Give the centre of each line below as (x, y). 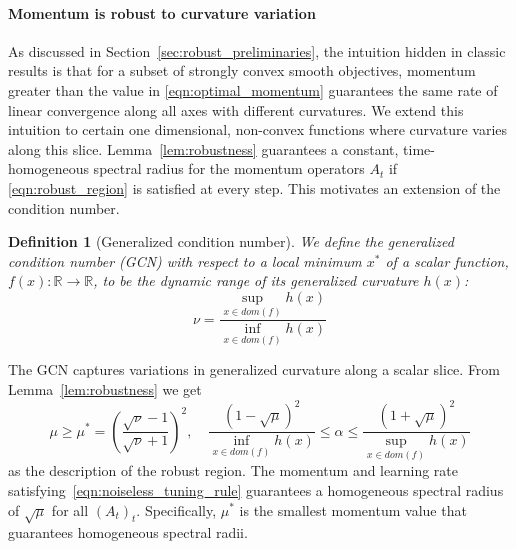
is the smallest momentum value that (353, 509)
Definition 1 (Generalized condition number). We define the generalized (231, 241)
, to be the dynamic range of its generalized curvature (256, 280)
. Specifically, (176, 509)
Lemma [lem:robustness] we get (105, 388)
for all (70, 509)
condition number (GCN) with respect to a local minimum (185, 260)
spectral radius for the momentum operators (229, 168)
